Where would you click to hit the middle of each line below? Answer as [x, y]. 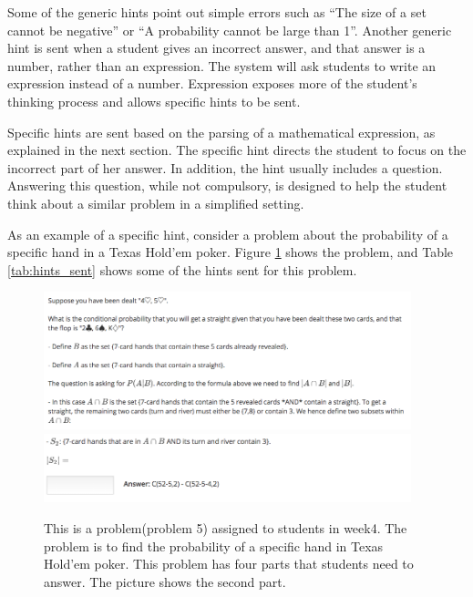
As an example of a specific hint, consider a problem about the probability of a [228, 234]
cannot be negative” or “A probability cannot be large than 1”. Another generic [230, 30]
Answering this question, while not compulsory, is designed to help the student [227, 185]
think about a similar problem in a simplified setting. [156, 203]
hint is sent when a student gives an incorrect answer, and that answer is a [216, 48]
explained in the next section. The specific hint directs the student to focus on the [237, 150]
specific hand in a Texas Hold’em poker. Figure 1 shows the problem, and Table [231, 252]
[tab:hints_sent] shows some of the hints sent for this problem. [182, 269]
